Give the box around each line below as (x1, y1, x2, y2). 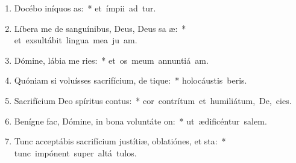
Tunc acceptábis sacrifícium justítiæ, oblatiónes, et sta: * (14, 135, 226, 147)
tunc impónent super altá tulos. (14, 146, 137, 159)
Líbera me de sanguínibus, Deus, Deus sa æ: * (14, 22, 186, 34)
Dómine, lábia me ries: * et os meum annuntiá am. (14, 54, 209, 66)
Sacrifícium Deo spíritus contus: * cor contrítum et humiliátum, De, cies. (14, 94, 292, 106)
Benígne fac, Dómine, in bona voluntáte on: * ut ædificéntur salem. (14, 114, 267, 127)
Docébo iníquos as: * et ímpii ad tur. (14, 2, 156, 14)
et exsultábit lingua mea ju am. (14, 34, 137, 46)
